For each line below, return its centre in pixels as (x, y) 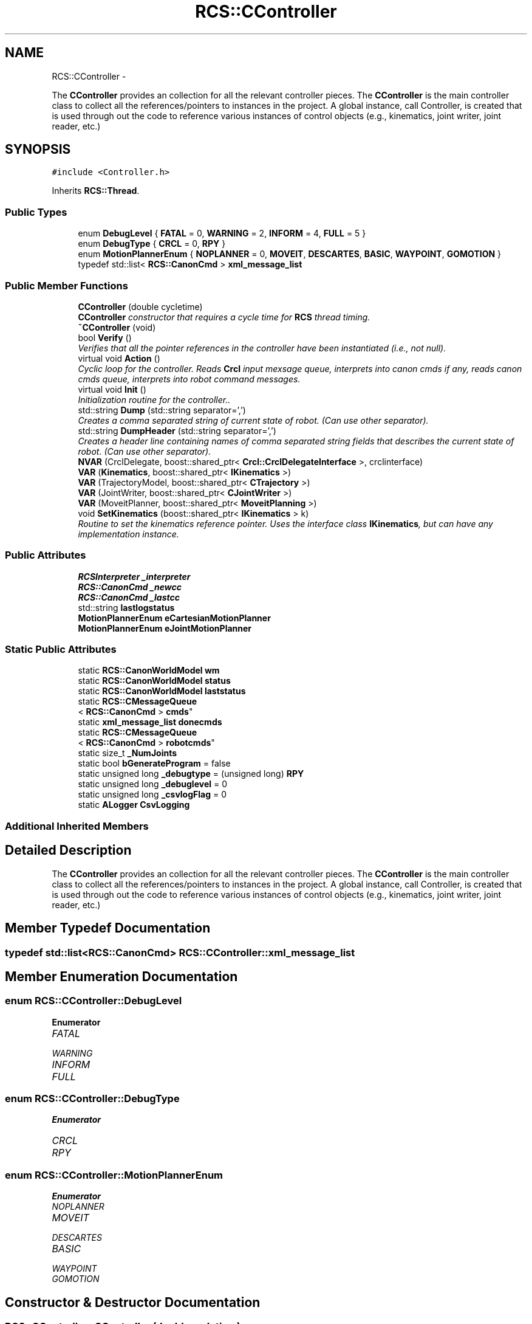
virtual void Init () (112, 389)
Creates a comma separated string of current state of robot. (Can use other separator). (253, 420)
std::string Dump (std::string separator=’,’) (162, 410)
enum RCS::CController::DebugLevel (94, 1001)
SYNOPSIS (38, 150)
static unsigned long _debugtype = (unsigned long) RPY (191, 774)
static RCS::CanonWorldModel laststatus (162, 691)
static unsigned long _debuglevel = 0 (152, 784)
